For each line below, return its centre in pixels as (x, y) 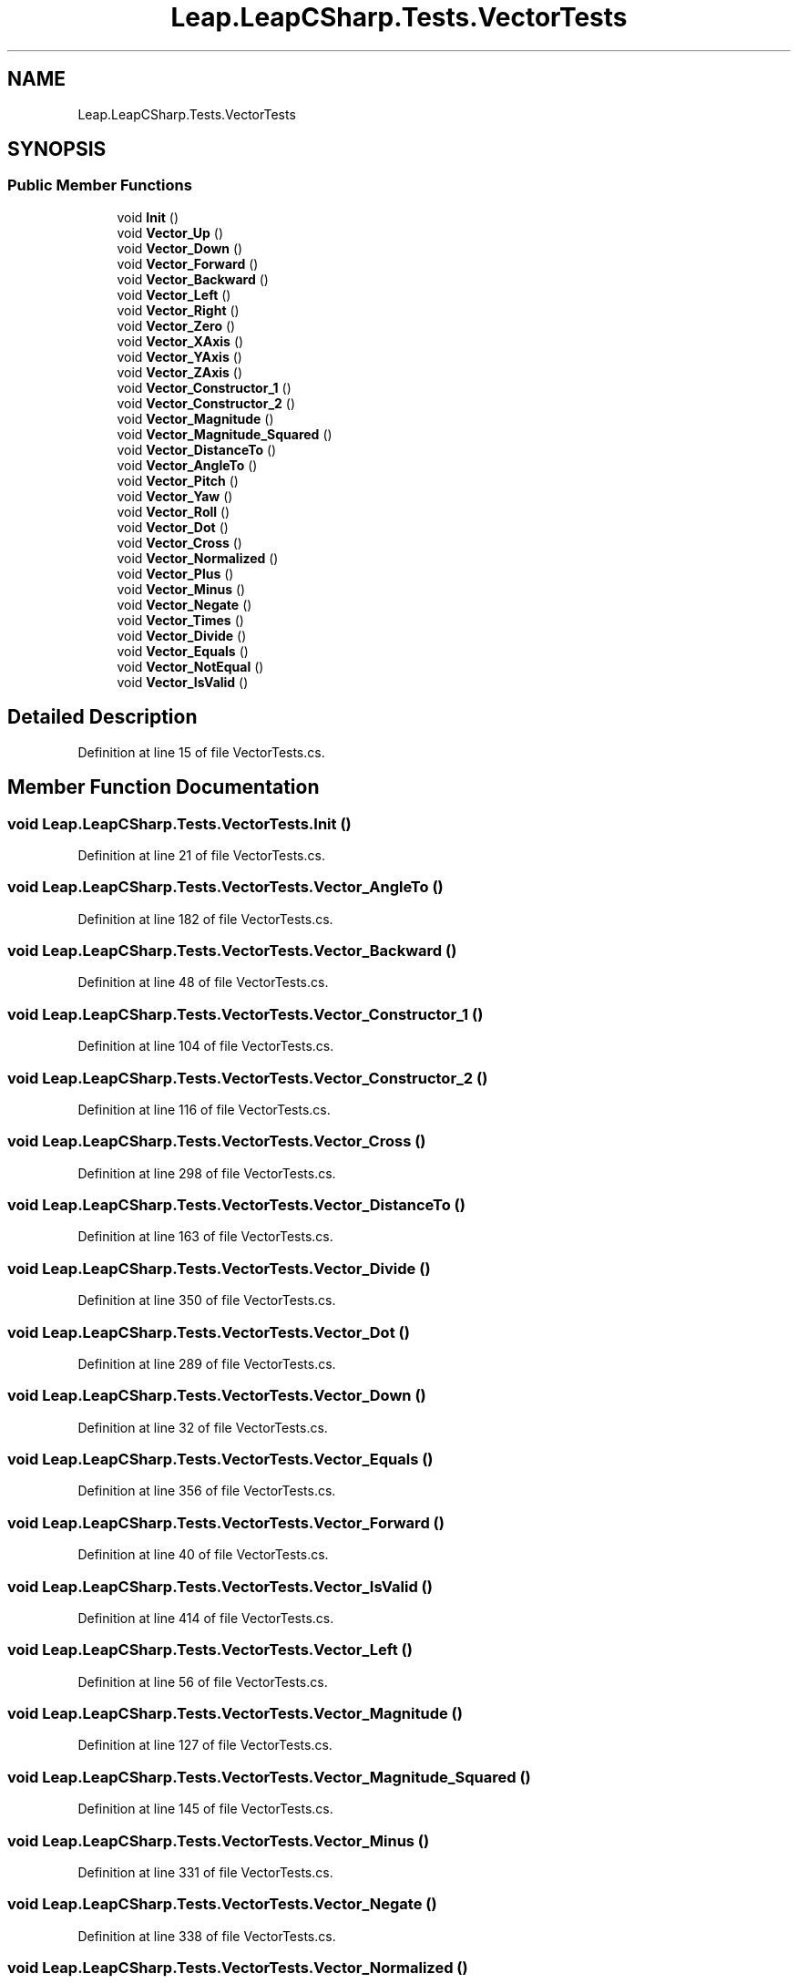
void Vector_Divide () (182, 635)
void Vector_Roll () (174, 511)
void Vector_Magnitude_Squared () (225, 434)
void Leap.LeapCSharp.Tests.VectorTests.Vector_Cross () (217, 1141)
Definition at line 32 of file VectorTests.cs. (203, 1427)
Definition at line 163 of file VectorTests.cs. (205, 1237)
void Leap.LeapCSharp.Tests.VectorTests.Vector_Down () (217, 1396)
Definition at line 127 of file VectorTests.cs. (205, 1745)
